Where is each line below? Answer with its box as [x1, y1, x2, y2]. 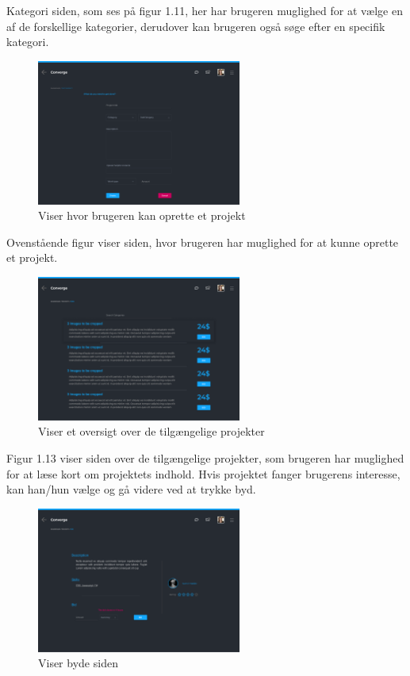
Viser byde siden [38, 655, 118, 671]
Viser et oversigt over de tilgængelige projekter [38, 423, 265, 440]
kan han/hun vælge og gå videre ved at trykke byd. [6, 481, 256, 497]
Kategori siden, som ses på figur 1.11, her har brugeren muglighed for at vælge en [6, 2, 403, 18]
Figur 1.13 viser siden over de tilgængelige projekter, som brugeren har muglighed [6, 450, 404, 467]
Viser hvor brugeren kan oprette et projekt [38, 207, 246, 224]
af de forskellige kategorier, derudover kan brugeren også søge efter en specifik [6, 17, 385, 34]
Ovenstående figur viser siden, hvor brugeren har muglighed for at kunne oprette [6, 233, 399, 250]
